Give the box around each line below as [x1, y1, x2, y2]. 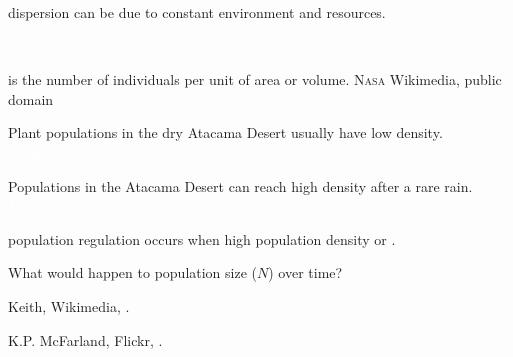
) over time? [268, 262, 343, 283]
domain [8, 88, 54, 109]
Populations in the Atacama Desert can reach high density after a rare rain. [8, 175, 473, 196]
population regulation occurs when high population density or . [8, 228, 396, 249]
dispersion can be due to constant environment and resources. [8, 2, 386, 22]
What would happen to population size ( [8, 262, 258, 283]
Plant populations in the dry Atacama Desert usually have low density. [8, 122, 443, 143]
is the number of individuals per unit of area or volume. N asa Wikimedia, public [8, 69, 502, 90]
